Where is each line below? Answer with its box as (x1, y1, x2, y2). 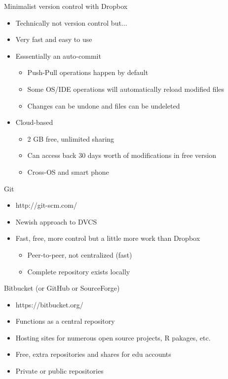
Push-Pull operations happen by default (27, 67, 149, 77)
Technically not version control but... (15, 17, 127, 28)
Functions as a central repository (15, 316, 115, 326)
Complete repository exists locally (27, 266, 130, 276)
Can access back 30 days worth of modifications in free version (27, 150, 216, 160)
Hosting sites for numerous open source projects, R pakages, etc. (15, 332, 211, 342)
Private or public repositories (15, 366, 104, 376)
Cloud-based (15, 117, 53, 127)
